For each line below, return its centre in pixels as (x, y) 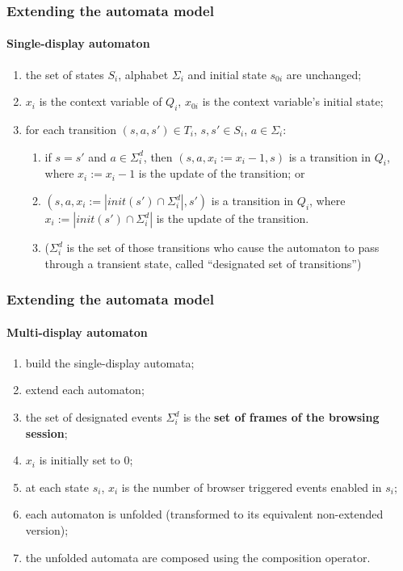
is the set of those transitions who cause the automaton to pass (223, 248)
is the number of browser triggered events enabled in (252, 487)
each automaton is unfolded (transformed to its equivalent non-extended (204, 514)
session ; (46, 432)
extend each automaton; (85, 390)
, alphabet (143, 74)
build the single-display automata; (110, 362)
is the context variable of (101, 101)
